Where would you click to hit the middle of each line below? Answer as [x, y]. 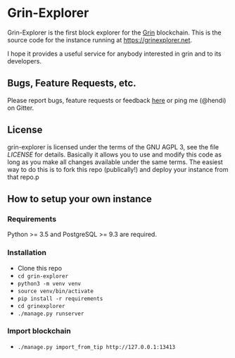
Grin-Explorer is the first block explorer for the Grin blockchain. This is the [114, 32]
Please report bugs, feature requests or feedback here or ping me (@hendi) [117, 100]
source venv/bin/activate [55, 291]
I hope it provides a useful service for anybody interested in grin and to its [114, 54]
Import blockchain [39, 331]
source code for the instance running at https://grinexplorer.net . [100, 39]
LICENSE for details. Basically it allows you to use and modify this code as [114, 154]
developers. [25, 61]
